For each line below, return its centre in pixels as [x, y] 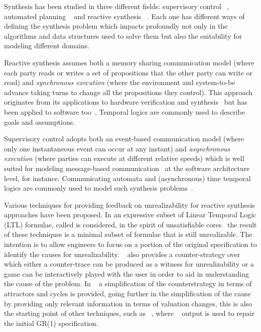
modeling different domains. [47, 46]
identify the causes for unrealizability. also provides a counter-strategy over [122, 254]
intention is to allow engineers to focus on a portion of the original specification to [130, 244]
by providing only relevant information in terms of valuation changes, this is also [128, 303]
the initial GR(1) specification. [51, 323]
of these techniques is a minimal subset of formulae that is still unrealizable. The [128, 234]
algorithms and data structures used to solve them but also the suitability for [123, 35]
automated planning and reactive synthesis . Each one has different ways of [124, 16]
